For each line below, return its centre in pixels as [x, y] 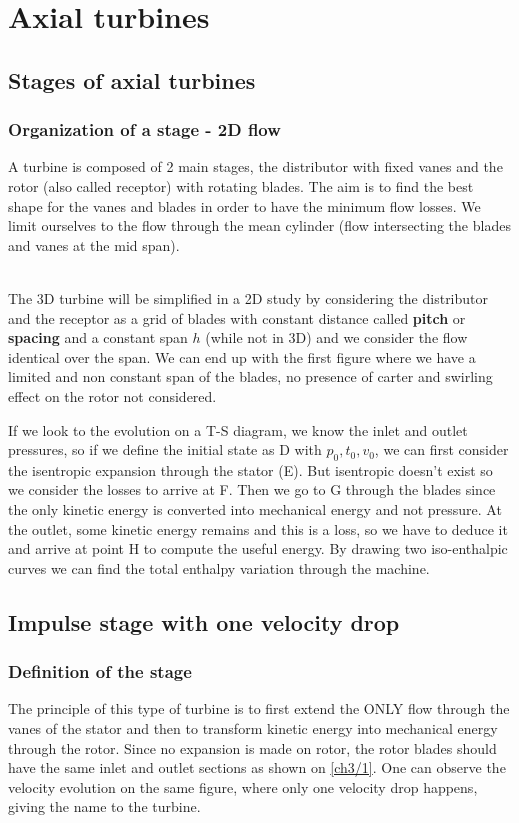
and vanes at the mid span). [94, 244]
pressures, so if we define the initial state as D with [165, 449]
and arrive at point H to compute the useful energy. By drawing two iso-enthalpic [258, 548]
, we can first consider [441, 449]
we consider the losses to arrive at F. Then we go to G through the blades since [252, 489]
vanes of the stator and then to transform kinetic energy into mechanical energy [253, 728]
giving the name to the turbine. [104, 806]
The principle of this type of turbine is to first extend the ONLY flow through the [259, 708]
